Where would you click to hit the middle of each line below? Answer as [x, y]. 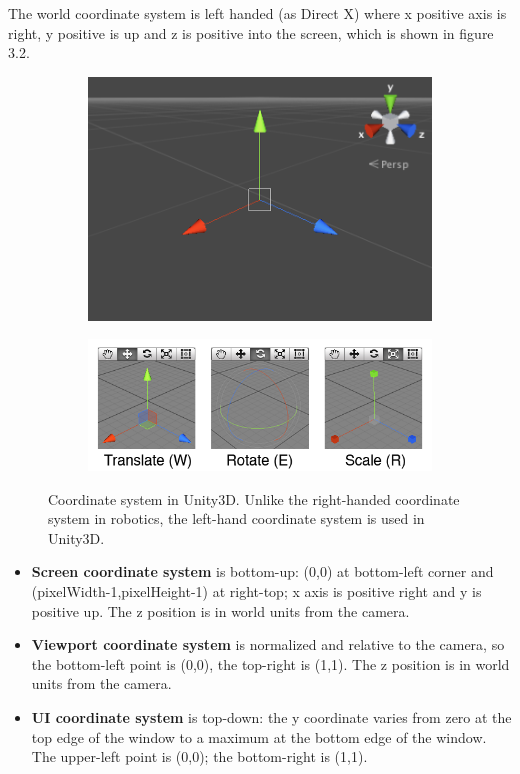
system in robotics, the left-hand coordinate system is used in [236, 518]
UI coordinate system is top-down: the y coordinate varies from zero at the [271, 716]
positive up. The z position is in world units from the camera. [220, 610]
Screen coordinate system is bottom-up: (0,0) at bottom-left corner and [262, 571]
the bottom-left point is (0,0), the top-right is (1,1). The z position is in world [270, 663]
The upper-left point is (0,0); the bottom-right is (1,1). [199, 756]
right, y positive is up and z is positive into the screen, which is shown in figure [251, 32]
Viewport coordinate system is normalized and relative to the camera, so [268, 644]
